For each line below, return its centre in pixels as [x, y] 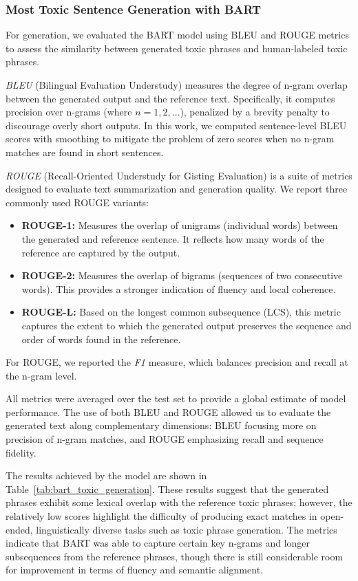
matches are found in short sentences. [85, 152]
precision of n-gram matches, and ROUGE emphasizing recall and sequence [165, 439]
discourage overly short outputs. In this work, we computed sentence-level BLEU [176, 125]
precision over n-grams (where [69, 112]
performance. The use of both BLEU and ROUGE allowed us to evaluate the [168, 412]
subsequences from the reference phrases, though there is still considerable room [175, 556]
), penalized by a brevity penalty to [255, 112]
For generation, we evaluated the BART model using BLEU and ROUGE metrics [177, 35]
